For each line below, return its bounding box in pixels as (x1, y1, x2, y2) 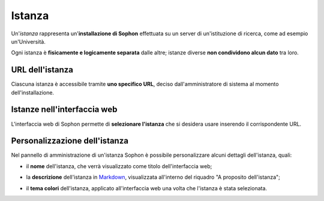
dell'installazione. (11, 89, 54, 96)
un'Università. (11, 38, 46, 45)
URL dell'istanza (11, 65, 73, 75)
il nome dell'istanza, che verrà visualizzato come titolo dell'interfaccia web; (26, 162, 212, 170)
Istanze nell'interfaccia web (11, 105, 118, 115)
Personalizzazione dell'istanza (11, 136, 129, 146)
